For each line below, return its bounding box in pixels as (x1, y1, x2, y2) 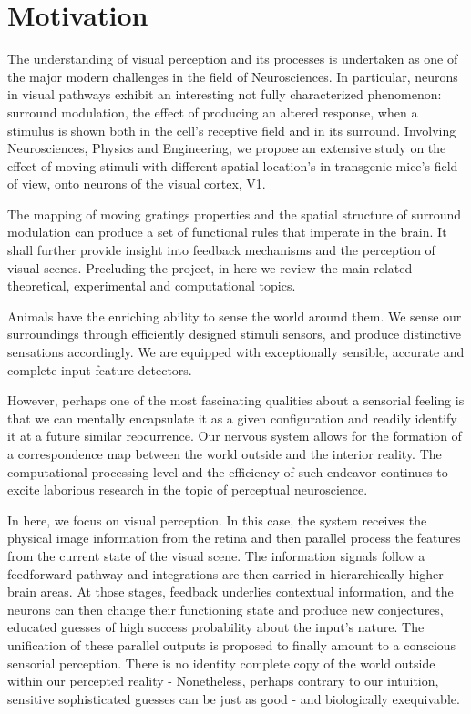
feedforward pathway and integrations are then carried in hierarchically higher (7, 564, 444, 583)
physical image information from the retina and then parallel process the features (7, 528, 461, 547)
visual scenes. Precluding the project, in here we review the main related (7, 258, 413, 277)
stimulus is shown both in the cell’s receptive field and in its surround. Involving (7, 120, 456, 139)
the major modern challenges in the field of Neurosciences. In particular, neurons (7, 66, 458, 86)
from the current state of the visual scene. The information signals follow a (7, 546, 425, 565)
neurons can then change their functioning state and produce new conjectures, (7, 599, 444, 618)
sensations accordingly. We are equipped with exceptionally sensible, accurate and (7, 342, 465, 362)
